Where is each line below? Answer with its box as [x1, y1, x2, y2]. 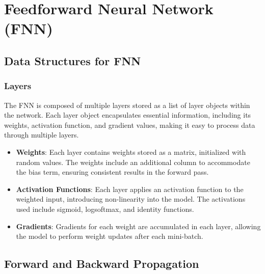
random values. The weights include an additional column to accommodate [16, 156, 250, 167]
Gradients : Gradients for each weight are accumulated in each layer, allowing [16, 221, 261, 231]
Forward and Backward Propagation [4, 256, 199, 271]
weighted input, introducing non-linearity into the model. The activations [16, 194, 246, 204]
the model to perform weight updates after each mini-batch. [16, 231, 203, 241]
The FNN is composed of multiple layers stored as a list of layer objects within [4, 99, 250, 110]
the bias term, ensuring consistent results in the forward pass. [16, 167, 209, 177]
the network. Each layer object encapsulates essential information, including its [4, 109, 251, 120]
